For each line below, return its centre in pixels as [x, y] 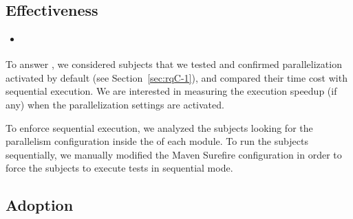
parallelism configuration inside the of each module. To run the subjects [157, 141]
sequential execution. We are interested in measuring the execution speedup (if [171, 91]
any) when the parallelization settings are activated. [115, 104]
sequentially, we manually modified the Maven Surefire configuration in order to [174, 154]
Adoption [40, 205]
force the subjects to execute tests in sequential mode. [119, 168]
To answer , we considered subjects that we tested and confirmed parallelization [174, 64]
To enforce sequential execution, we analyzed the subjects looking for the [159, 127]
